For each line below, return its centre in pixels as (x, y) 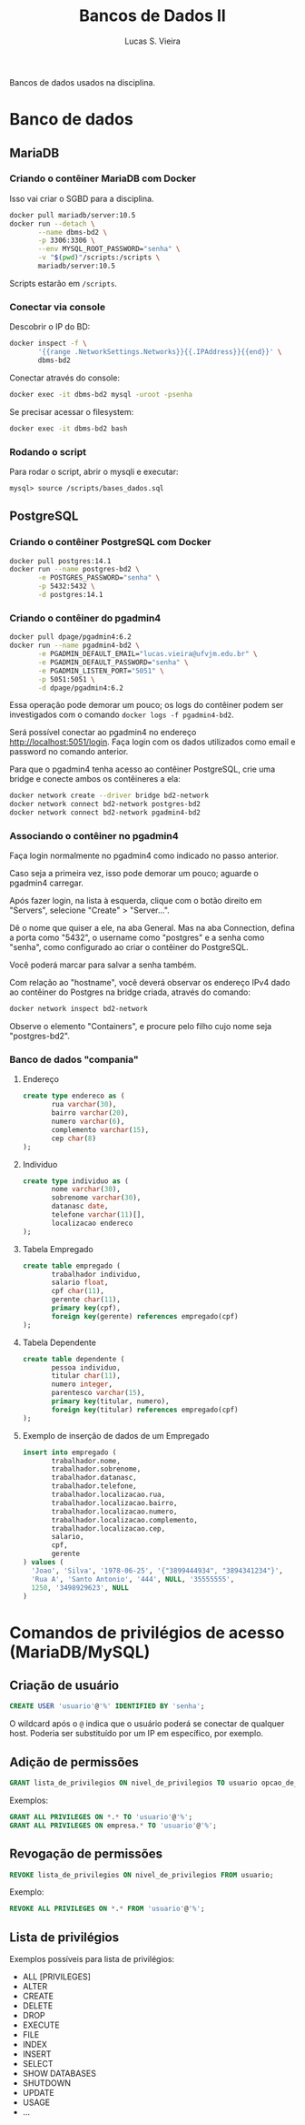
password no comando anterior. (69, 752)
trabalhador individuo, (96, 1274)
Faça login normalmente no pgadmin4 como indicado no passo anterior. (144, 855)
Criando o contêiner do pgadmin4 (85, 618)
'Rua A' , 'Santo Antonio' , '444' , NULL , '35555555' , (133, 1579)
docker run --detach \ (52, 224)
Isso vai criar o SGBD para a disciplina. (82, 198)
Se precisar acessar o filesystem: (72, 411)
